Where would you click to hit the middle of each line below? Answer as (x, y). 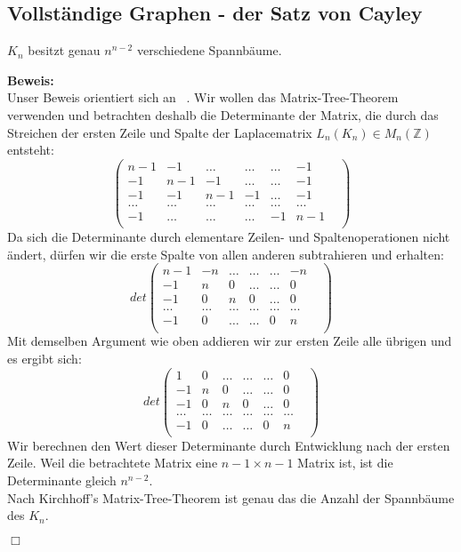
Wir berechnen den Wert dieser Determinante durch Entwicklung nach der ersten (229, 445)
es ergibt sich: (44, 359)
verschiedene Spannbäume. (209, 50)
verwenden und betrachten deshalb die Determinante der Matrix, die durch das (223, 114)
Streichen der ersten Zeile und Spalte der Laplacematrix (160, 132)
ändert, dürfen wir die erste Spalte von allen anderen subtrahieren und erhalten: (226, 254)
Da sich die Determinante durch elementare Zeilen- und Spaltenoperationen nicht (229, 237)
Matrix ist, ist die (345, 463)
